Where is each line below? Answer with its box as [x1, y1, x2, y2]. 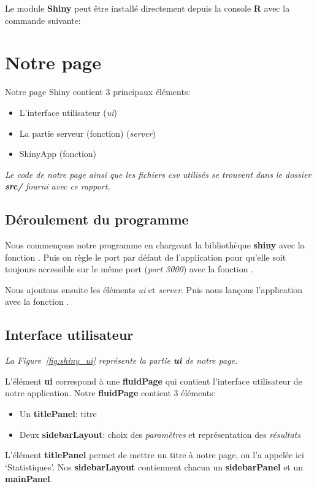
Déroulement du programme [5, 210, 189, 229]
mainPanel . [5, 472, 53, 485]
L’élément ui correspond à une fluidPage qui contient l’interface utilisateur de [5, 374, 302, 387]
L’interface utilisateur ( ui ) [19, 105, 117, 118]
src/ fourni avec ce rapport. [5, 180, 110, 193]
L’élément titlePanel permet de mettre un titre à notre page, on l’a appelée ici [5, 448, 304, 461]
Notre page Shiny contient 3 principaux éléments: [5, 85, 191, 98]
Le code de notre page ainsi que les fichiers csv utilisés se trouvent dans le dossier [5, 167, 311, 180]
